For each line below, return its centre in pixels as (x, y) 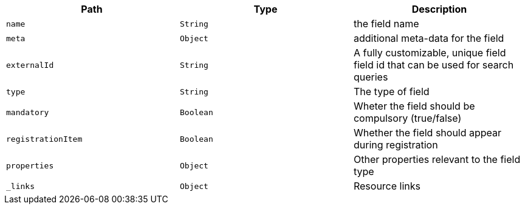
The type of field (391, 91)
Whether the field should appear (427, 133)
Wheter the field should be (414, 106)
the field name (386, 24)
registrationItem (44, 139)
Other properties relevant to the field (437, 159)
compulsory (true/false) (407, 118)
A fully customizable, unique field (430, 53)
